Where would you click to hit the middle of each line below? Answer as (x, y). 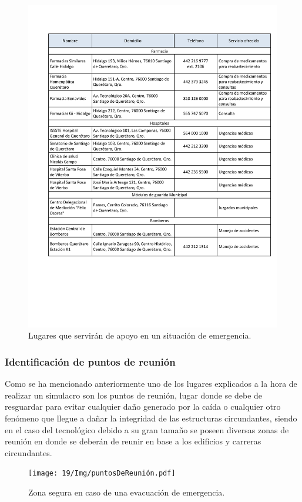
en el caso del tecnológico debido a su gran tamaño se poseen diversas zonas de (147, 429)
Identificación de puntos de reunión (90, 362)
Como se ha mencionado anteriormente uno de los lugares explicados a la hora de (151, 384)
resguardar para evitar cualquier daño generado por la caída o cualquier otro (143, 406)
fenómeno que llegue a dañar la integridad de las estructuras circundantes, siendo (151, 418)
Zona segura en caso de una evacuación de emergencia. (127, 492)
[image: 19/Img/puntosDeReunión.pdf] (102, 473)
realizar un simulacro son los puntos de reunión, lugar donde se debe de (134, 395)
